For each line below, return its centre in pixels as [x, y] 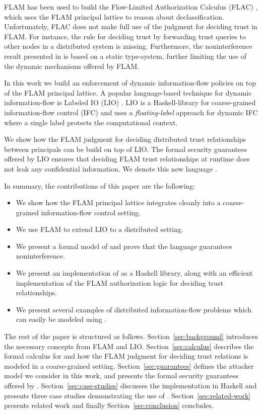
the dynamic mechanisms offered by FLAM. [72, 66]
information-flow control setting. [91, 212]
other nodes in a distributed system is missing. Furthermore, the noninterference [128, 46]
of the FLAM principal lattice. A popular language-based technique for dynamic [128, 92]
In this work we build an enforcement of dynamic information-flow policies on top [130, 83]
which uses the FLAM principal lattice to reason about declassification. [114, 16]
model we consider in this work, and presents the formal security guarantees [121, 376]
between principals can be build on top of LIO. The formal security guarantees [126, 149]
